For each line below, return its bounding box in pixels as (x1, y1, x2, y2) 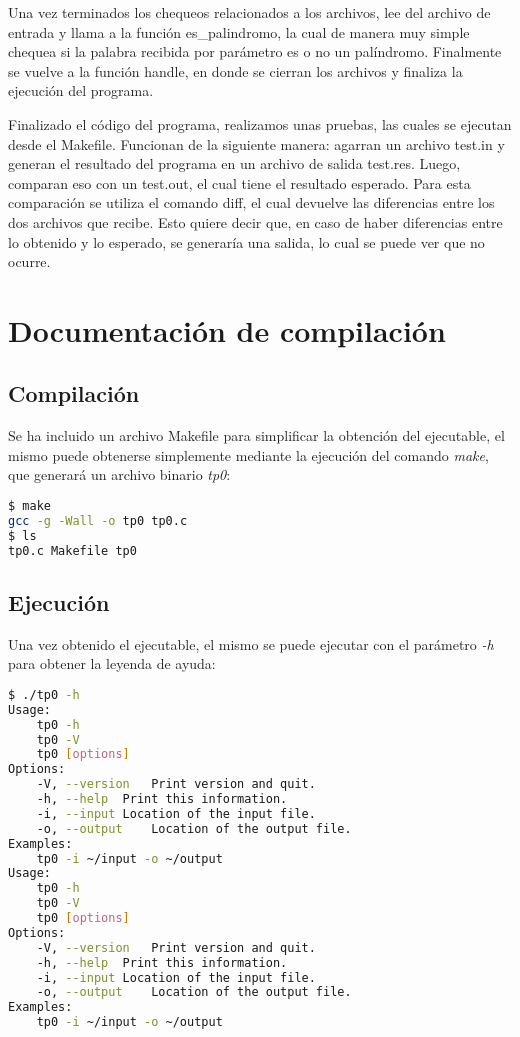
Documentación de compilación (8, 309, 446, 350)
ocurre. (8, 251, 51, 272)
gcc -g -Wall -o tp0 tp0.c (8, 513, 188, 528)
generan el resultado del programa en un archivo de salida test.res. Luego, (8, 153, 461, 174)
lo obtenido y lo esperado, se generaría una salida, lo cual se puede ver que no (8, 231, 485, 252)
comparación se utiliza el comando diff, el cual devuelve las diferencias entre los (8, 192, 495, 213)
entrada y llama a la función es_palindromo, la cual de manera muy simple (8, 21, 470, 42)
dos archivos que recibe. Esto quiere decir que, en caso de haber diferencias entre (8, 211, 503, 232)
